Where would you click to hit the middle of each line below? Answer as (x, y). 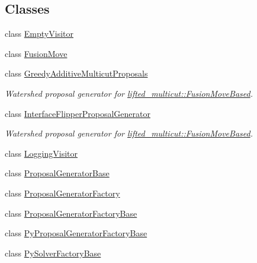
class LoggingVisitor (41, 153)
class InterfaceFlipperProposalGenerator (78, 113)
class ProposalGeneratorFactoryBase (71, 213)
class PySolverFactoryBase (53, 253)
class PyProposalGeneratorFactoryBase (76, 233)
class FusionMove (36, 53)
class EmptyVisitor (39, 34)
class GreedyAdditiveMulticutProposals (76, 73)
